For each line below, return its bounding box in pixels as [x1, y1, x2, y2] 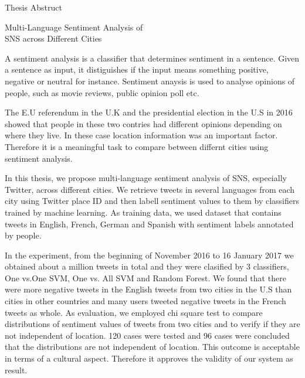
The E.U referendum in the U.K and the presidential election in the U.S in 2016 [5, 106, 293, 118]
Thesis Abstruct [5, 1, 62, 13]
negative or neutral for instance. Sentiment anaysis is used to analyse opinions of [5, 74, 295, 87]
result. [5, 363, 28, 376]
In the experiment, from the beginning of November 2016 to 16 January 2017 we [5, 248, 294, 261]
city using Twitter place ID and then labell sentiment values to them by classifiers [5, 195, 299, 207]
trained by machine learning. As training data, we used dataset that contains [5, 206, 282, 218]
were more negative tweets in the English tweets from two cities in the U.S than [5, 283, 292, 295]
